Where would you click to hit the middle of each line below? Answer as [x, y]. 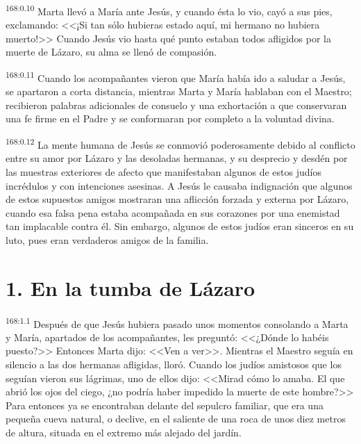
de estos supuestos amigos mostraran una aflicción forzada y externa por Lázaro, [177, 199]
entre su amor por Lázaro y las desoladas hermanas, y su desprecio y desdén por [177, 158]
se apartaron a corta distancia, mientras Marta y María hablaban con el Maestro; [179, 91]
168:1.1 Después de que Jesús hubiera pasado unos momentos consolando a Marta [177, 322]
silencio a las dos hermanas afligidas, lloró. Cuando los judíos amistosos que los [174, 364]
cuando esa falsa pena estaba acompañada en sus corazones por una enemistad [173, 212]
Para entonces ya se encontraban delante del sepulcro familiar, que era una [165, 405]
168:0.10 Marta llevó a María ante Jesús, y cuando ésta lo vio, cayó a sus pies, [169, 10]
